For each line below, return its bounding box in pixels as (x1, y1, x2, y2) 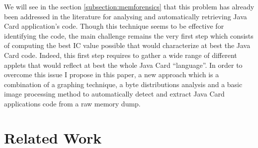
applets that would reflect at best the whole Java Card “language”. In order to (4, 59, 243, 70)
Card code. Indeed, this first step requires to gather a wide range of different (4, 49, 237, 60)
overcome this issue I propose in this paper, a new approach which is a (4, 69, 219, 80)
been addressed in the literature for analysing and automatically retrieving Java (4, 11, 247, 21)
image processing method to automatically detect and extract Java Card (4, 89, 225, 99)
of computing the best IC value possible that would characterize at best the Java (4, 40, 251, 50)
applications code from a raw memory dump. (4, 98, 141, 108)
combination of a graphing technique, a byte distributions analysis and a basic (4, 79, 243, 89)
